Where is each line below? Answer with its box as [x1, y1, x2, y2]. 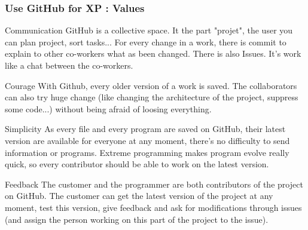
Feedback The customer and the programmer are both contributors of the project [5, 177, 303, 190]
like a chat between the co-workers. [5, 59, 133, 71]
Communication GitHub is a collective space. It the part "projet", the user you [5, 24, 293, 36]
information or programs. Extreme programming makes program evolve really [5, 146, 289, 158]
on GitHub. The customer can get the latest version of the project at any [5, 189, 273, 202]
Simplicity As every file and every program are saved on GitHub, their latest [5, 122, 286, 135]
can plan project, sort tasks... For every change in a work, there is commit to [5, 35, 286, 48]
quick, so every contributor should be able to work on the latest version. [5, 158, 269, 170]
